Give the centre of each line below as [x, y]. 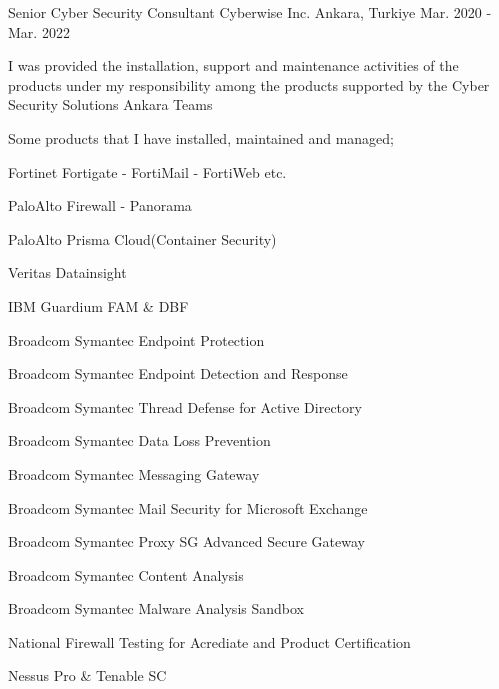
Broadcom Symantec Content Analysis [126, 574]
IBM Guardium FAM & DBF [98, 305]
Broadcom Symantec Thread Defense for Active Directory [185, 406]
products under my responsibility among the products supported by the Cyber [249, 84]
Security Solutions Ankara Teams [110, 104]
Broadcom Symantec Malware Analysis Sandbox [156, 608]
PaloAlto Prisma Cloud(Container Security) [142, 238]
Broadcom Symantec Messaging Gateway [134, 473]
